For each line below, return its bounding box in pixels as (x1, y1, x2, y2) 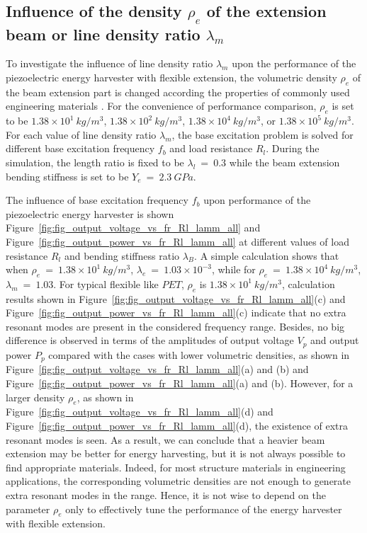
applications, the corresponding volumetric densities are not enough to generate (6, 474, 351, 488)
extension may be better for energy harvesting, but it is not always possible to (6, 446, 346, 461)
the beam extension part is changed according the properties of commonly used (6, 84, 350, 99)
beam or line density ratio (6, 23, 201, 45)
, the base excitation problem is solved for (171, 127, 354, 142)
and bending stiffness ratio (64, 248, 180, 263)
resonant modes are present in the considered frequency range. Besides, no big (6, 319, 345, 333)
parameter (6, 501, 50, 516)
